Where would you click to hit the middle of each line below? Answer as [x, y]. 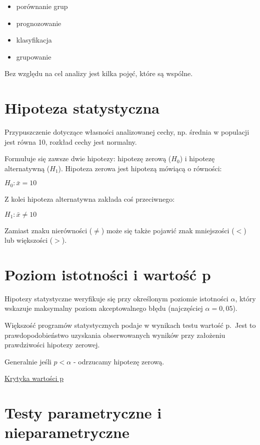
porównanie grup [42, 6]
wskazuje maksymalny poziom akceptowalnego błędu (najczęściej [104, 308]
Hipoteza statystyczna [82, 108]
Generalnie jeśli [28, 361]
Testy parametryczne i [83, 413]
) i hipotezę [197, 158]
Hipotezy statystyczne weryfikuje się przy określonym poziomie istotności [116, 298]
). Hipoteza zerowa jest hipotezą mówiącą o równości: [140, 168]
